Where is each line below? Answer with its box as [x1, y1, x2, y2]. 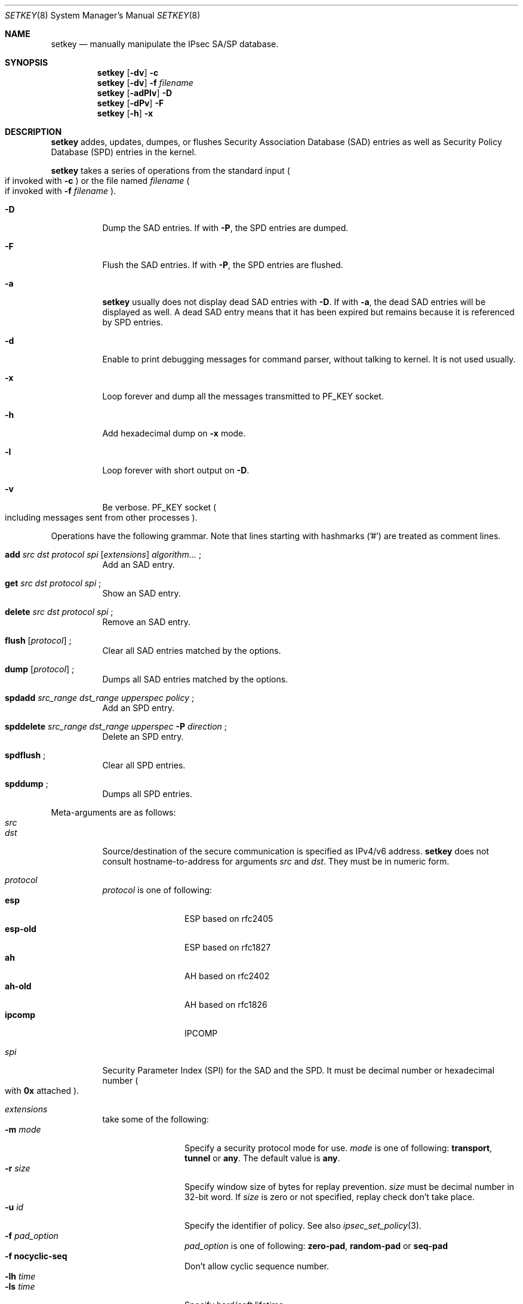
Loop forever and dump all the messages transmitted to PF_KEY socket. [102, 391, 384, 401]
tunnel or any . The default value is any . [184, 1153, 340, 1163]
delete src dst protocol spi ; [5, 607, 113, 617]
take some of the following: [102, 1114, 209, 1124]
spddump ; [5, 779, 48, 789]
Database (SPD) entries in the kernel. [51, 147, 196, 157]
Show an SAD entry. [102, 588, 181, 598]
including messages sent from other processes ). [5, 512, 198, 522]
